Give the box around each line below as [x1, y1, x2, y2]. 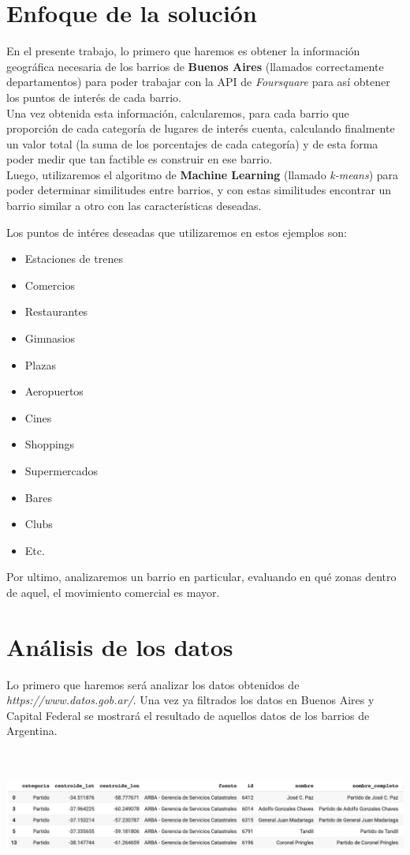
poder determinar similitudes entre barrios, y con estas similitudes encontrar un [6, 182, 392, 198]
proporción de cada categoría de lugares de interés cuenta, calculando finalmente [6, 120, 395, 137]
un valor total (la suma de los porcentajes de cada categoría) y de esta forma [6, 135, 378, 152]
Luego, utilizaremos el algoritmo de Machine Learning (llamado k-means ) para [6, 166, 399, 182]
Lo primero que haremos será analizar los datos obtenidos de [6, 676, 300, 692]
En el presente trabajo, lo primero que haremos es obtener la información [6, 43, 360, 59]
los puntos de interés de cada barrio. [6, 88, 182, 105]
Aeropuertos [24, 383, 84, 399]
